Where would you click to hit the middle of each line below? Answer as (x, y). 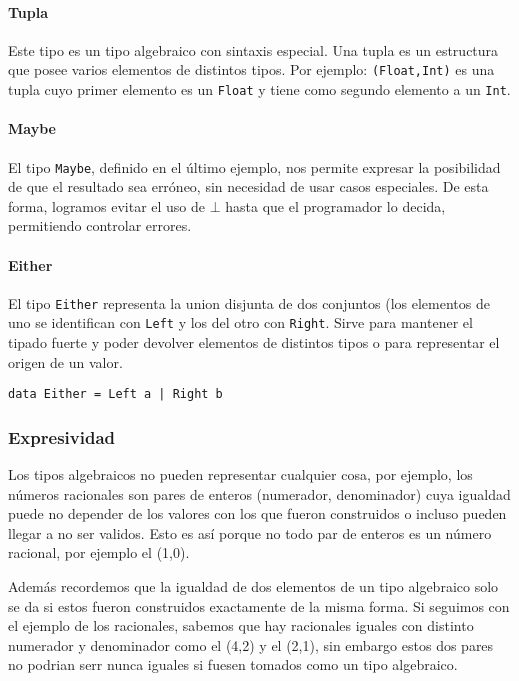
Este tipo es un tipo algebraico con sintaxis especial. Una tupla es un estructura (253, 49)
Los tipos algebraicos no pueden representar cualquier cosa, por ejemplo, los (240, 474)
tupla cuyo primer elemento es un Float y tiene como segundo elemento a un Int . (259, 89)
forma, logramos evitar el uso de (107, 205)
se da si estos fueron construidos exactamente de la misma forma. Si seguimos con (259, 605)
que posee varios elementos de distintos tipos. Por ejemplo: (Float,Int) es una (251, 69)
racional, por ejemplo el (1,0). (99, 552)
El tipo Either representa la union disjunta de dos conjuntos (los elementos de (249, 302)
